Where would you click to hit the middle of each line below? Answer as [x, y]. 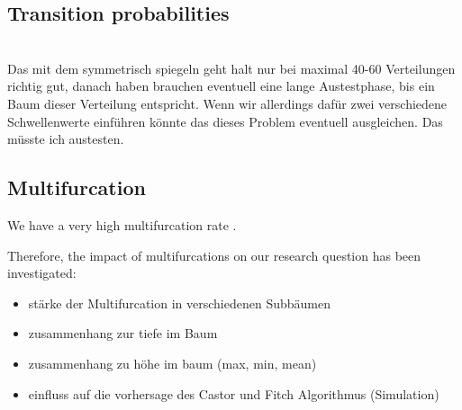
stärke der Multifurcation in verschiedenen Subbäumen [179, 303]
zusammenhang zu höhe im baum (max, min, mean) [172, 363]
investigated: [42, 273]
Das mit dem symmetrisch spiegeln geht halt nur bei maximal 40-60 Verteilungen [231, 68]
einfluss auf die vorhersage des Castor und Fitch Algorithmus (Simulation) [234, 393]
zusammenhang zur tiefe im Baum [123, 333]
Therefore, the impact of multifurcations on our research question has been [214, 255]
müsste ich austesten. [66, 139]
